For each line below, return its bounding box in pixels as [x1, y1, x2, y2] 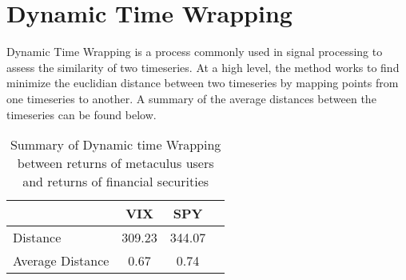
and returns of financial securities [22, 172, 209, 191]
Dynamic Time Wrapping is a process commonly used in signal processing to [6, 43, 383, 60]
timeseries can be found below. [6, 106, 157, 122]
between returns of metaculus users [17, 154, 214, 173]
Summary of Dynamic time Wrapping [10, 135, 221, 154]
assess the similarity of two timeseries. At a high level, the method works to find [6, 58, 400, 75]
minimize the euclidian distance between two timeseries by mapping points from [6, 74, 399, 91]
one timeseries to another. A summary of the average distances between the [6, 90, 376, 106]
